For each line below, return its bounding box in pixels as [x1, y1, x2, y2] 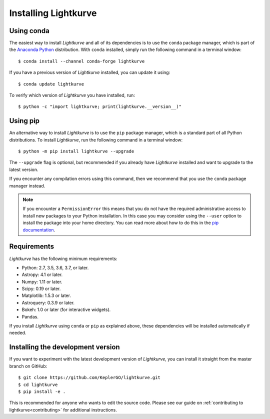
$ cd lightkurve [18, 381, 58, 387]
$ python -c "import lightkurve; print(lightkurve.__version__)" [18, 104, 182, 109]
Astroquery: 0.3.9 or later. [21, 299, 75, 305]
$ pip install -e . [18, 388, 66, 394]
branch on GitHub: [9, 363, 47, 369]
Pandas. [21, 313, 38, 319]
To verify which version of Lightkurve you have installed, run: [9, 92, 135, 98]
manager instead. [9, 182, 45, 188]
